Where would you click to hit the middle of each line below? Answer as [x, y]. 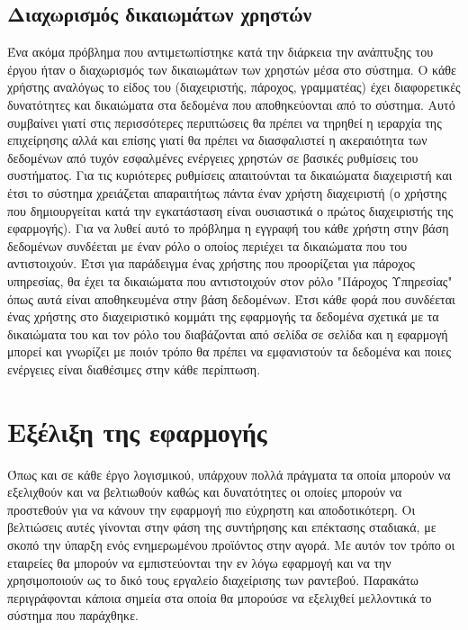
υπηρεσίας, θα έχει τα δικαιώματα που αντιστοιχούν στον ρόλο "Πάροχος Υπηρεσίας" [230, 280]
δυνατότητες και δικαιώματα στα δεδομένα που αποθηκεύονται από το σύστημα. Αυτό [231, 104]
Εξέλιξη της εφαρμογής [137, 431]
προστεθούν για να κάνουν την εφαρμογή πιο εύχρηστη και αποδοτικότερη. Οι [211, 509]
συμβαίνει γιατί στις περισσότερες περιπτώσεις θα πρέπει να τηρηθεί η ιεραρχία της [225, 122]
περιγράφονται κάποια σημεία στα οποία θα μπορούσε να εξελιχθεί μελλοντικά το [220, 597]
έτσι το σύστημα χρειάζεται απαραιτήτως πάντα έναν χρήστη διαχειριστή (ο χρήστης [227, 192]
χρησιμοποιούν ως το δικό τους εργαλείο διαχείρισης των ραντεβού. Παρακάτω [213, 580]
